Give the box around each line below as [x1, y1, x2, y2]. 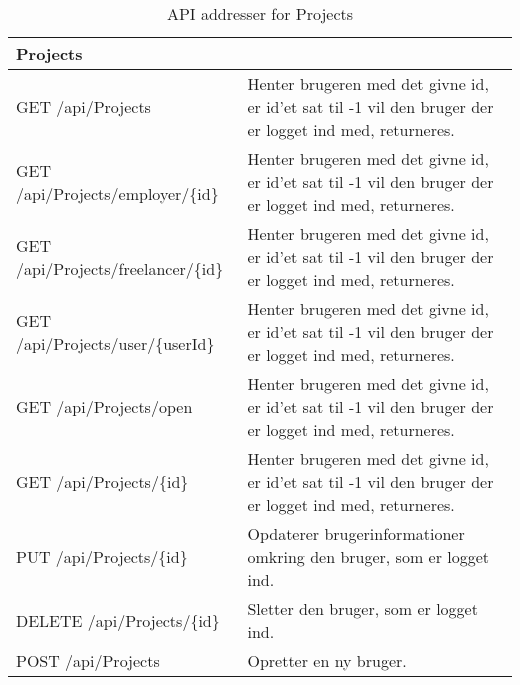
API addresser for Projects [166, 2, 354, 25]
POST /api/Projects [16, 649, 160, 672]
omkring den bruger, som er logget [247, 545, 490, 568]
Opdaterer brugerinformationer [247, 522, 465, 545]
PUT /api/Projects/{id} [16, 545, 188, 568]
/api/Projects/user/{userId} [16, 331, 215, 355]
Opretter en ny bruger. [247, 649, 407, 672]
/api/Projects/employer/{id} [16, 181, 219, 205]
